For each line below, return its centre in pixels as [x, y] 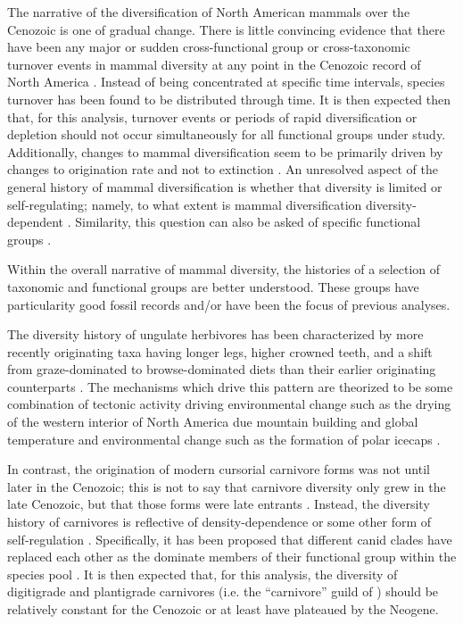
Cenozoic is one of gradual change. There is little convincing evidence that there [226, 29]
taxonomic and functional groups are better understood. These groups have [213, 286]
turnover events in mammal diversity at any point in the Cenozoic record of [214, 64]
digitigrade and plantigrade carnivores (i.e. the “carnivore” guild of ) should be [223, 591]
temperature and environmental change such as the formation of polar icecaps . [224, 439]
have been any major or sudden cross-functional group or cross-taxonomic [209, 47]
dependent [36, 222]
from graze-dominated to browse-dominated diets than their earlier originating [222, 369]
